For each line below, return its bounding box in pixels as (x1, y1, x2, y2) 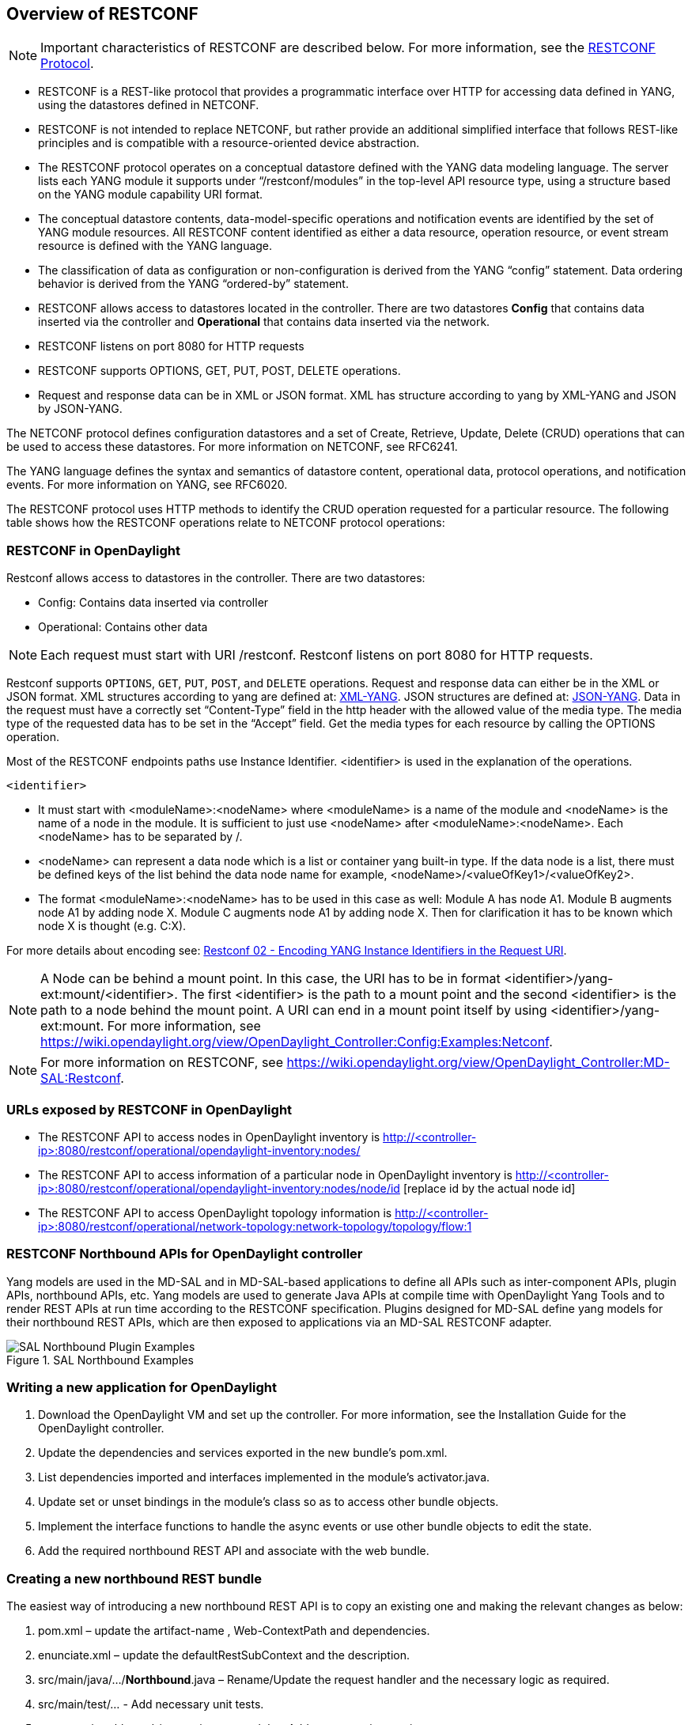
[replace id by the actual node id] (403, 1181, 576, 1195)
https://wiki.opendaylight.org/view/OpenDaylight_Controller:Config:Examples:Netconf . (40, 1034, 553, 1050)
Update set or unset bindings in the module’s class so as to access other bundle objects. (38, 1495, 499, 1509)
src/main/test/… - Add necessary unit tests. (38, 1697, 264, 1712)
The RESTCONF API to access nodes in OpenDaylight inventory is (38, 1129, 380, 1144)
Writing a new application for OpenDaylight (6, 1379, 277, 1396)
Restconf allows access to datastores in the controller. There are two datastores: (6, 571, 425, 585)
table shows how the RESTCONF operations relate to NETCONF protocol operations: (6, 516, 445, 530)
